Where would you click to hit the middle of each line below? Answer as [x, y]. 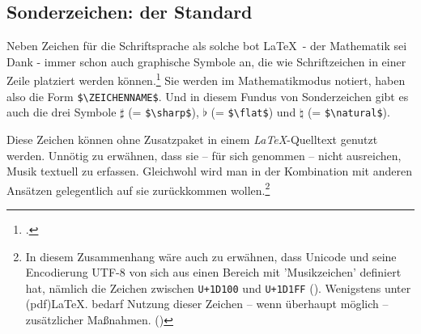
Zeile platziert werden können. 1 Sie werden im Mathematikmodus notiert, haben [206, 79]
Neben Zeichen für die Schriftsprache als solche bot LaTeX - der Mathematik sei [207, 46]
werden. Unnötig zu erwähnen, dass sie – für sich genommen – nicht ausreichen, [204, 155]
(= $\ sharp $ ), [164, 112]
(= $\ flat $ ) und [253, 112]
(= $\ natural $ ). [349, 112]
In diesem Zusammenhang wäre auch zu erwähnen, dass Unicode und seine [211, 256]
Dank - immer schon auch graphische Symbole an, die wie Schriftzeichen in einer [206, 61]
